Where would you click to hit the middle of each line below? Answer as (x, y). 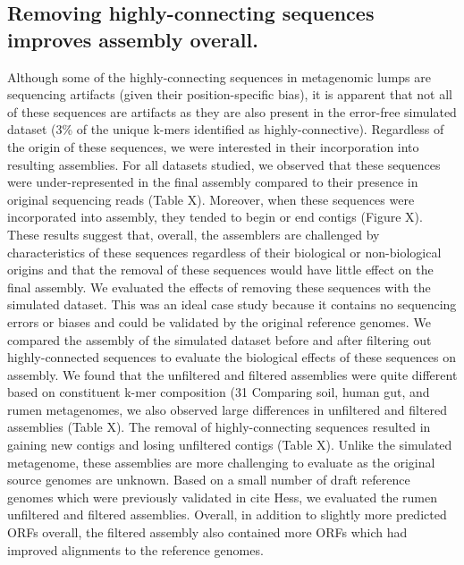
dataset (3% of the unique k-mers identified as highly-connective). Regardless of (226, 129)
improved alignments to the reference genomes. (135, 549)
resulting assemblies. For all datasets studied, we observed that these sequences (224, 164)
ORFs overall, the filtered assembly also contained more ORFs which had (207, 532)
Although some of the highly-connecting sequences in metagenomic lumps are (219, 76)
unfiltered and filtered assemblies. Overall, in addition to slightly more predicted (227, 514)
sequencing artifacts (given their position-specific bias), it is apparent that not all (230, 94)
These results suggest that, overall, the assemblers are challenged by (194, 234)
